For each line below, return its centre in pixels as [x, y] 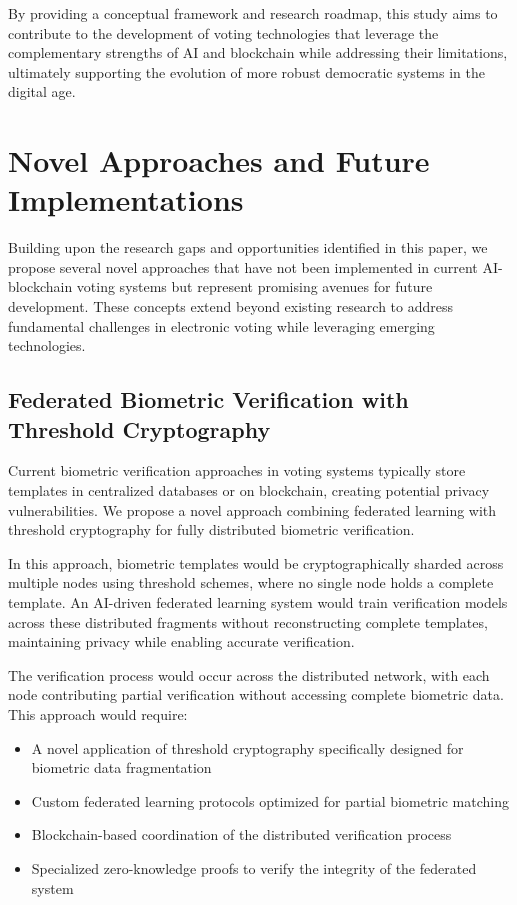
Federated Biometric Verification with [208, 399]
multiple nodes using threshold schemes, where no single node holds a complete [251, 582]
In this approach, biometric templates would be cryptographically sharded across [256, 562]
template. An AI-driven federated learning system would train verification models [258, 602]
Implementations [126, 199]
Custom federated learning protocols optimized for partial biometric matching [270, 800]
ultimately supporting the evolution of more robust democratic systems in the [246, 71]
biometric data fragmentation [121, 767]
